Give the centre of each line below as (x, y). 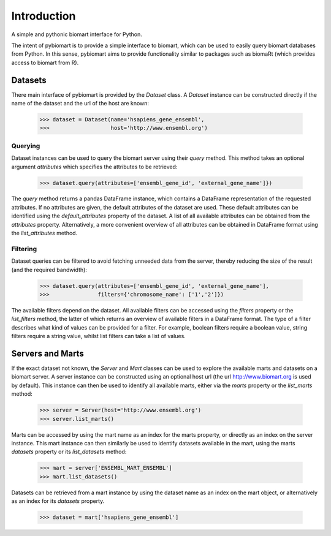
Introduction (44, 16)
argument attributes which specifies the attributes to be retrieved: (94, 167)
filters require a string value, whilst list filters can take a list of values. (99, 336)
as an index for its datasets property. (58, 501)
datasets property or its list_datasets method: (69, 452)
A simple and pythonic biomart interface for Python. (77, 34)
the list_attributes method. (44, 233)
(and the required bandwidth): (49, 270)
